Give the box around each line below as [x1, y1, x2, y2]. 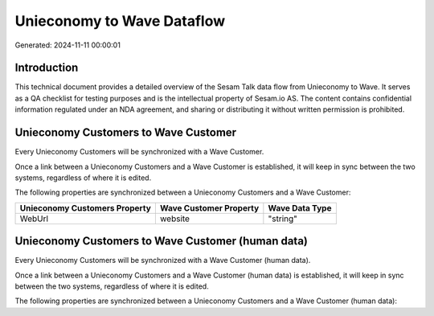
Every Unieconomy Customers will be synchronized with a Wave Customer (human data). [14, 256, 311, 265]
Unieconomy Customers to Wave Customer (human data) [14, 234, 309, 248]
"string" [268, 213, 297, 224]
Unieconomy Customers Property [19, 202, 152, 213]
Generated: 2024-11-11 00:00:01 [14, 40, 121, 50]
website [159, 213, 190, 224]
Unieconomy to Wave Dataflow [14, 12, 226, 30]
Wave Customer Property [159, 202, 260, 213]
